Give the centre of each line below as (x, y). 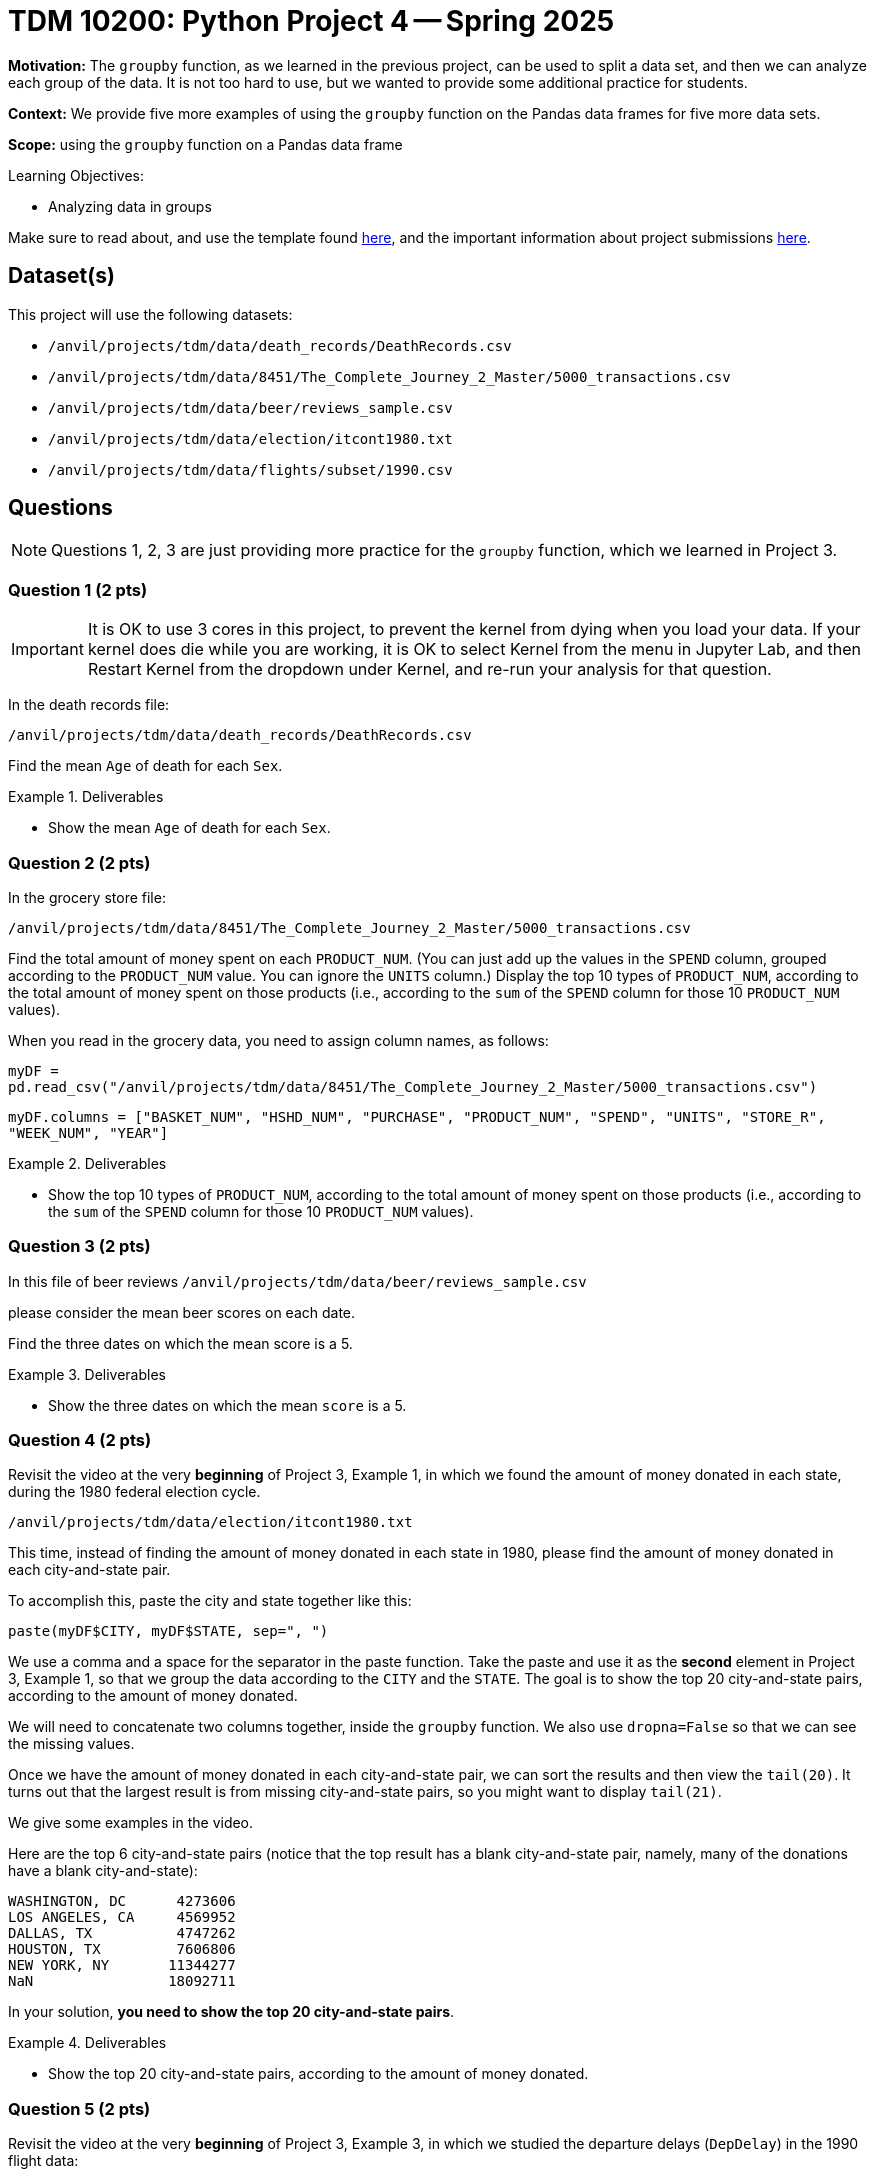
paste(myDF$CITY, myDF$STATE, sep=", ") (168, 1631)
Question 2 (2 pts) (79, 862)
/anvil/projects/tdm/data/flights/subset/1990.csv (250, 469)
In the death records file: (89, 705)
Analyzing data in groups (130, 206)
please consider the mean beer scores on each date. (182, 1312)
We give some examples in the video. (131, 1823)
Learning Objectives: (76, 175)
